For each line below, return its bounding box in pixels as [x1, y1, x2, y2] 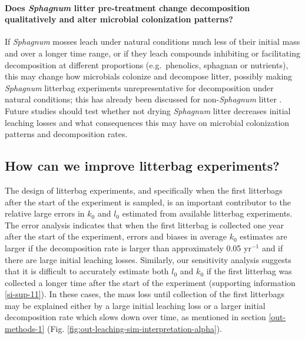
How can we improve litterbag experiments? [5, 157, 280, 175]
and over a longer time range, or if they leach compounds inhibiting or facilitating [5, 46, 300, 59]
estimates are [240, 230, 287, 242]
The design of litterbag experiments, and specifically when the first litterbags [5, 184, 283, 196]
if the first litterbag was [206, 265, 292, 277]
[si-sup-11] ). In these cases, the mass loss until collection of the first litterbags [5, 288, 284, 300]
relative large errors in [5, 207, 85, 220]
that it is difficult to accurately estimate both [5, 265, 169, 277]
